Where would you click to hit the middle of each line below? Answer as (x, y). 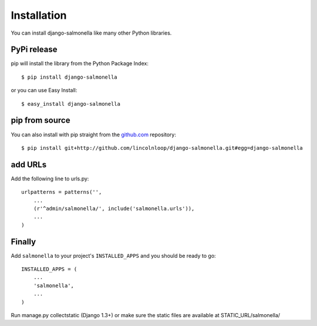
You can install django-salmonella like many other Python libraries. (91, 33)
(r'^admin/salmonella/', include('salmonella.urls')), (114, 209)
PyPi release (34, 50)
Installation (39, 15)
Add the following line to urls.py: (50, 179)
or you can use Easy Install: (44, 90)
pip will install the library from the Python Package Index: (80, 63)
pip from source (41, 120)
